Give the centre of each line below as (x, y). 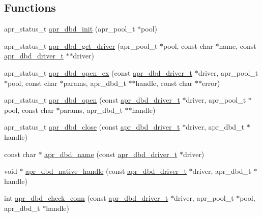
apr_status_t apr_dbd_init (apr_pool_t (70, 29)
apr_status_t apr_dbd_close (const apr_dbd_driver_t (92, 127)
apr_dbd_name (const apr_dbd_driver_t (111, 154)
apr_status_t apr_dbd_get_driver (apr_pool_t (81, 45)
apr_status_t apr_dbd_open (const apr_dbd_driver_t (92, 100)
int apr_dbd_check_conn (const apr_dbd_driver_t (86, 198)
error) (211, 83)
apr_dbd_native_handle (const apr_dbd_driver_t (106, 171)
